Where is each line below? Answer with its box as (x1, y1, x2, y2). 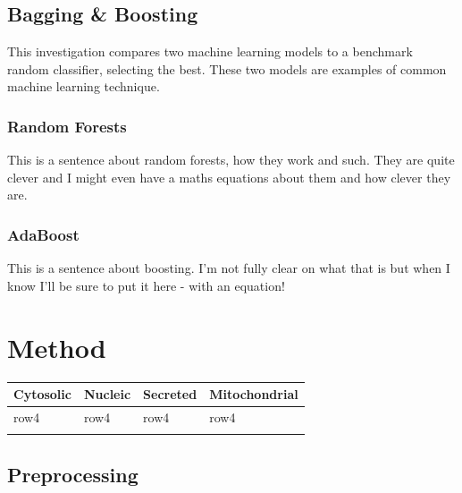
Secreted (143, 385, 197, 404)
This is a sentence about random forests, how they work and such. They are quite (7, 150, 455, 169)
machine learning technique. (7, 77, 160, 96)
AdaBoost (7, 223, 80, 245)
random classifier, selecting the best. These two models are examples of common (7, 59, 447, 78)
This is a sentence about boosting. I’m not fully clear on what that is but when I (7, 259, 450, 277)
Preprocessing (7, 460, 139, 488)
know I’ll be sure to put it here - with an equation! (7, 276, 285, 294)
